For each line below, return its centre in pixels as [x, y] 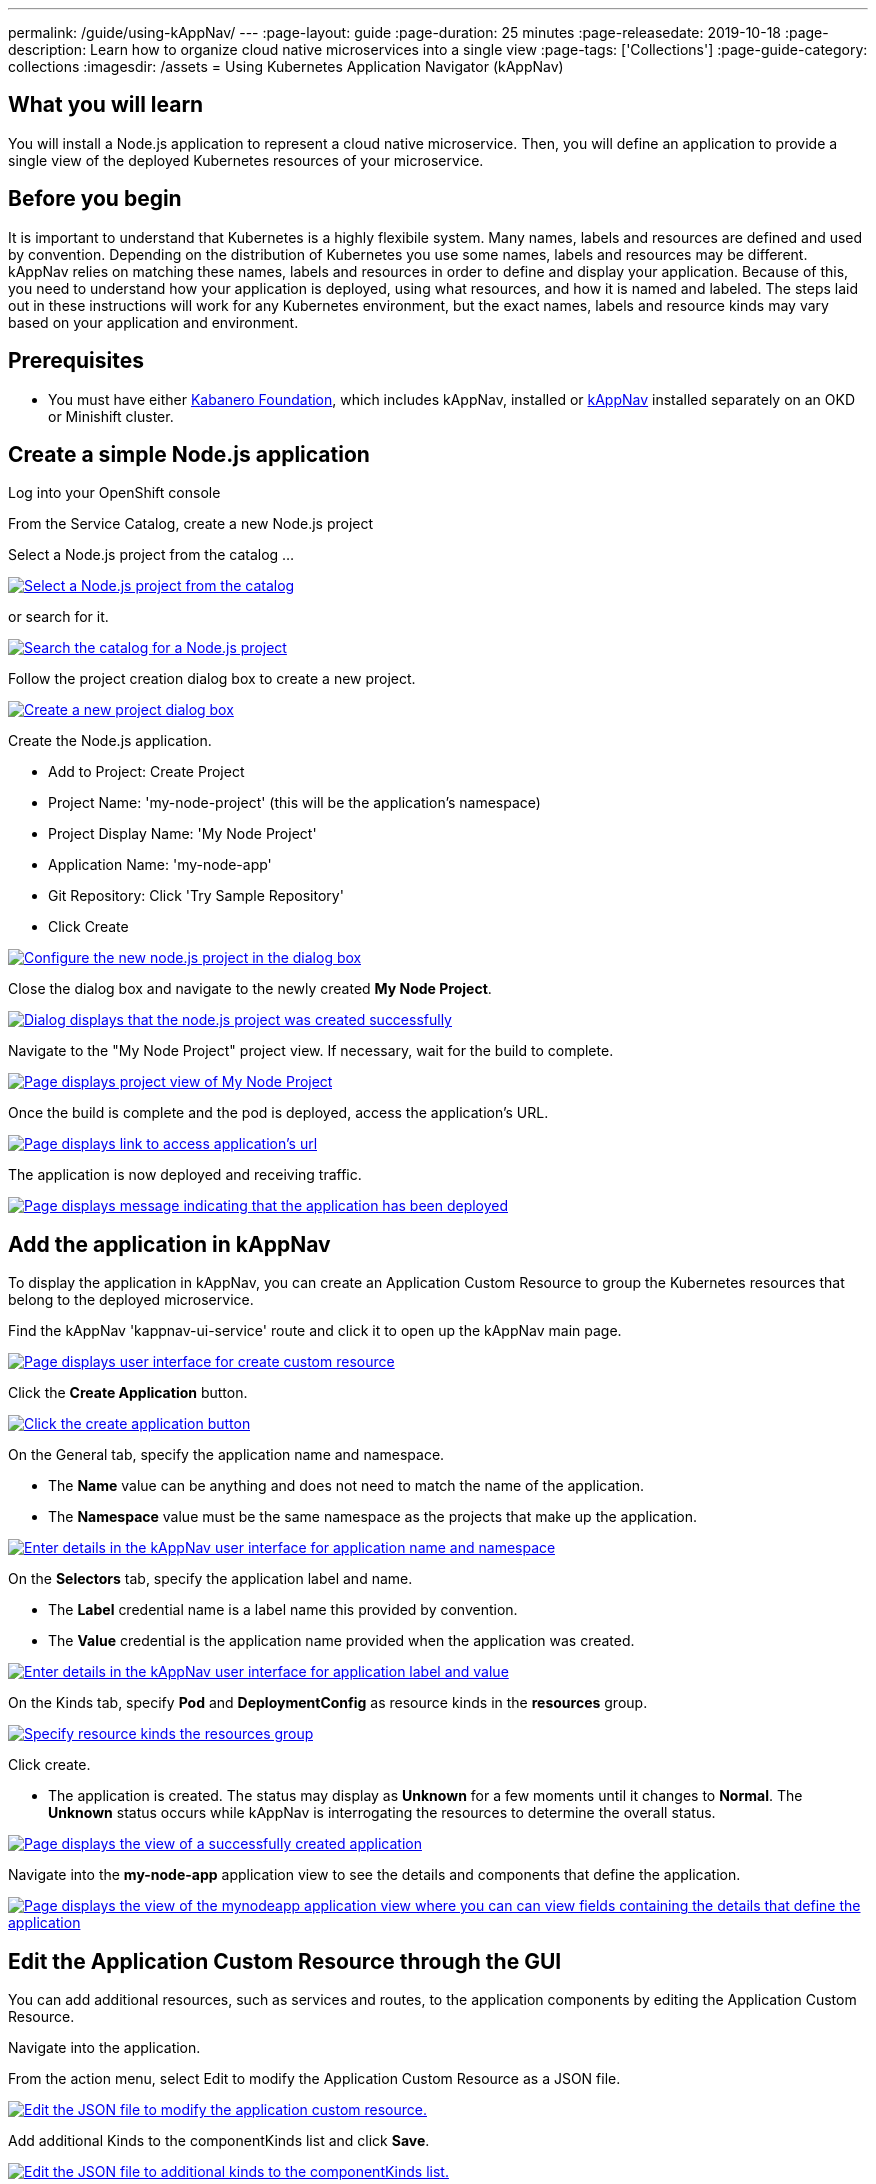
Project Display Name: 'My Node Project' [182, 834]
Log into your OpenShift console [114, 493]
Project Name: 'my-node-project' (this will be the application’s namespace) [294, 803]
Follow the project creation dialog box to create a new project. [212, 679]
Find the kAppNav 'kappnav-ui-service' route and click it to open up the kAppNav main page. [315, 1331]
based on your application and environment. [153, 322]
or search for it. [58, 617]
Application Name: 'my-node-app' [160, 865]
